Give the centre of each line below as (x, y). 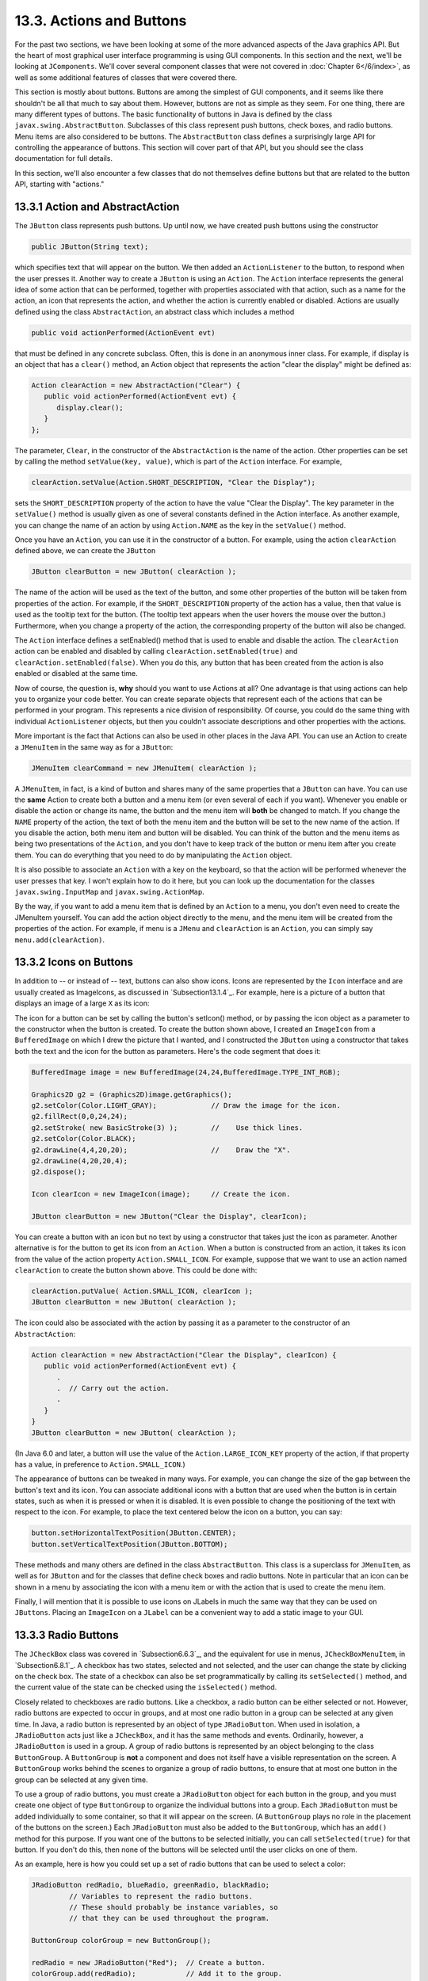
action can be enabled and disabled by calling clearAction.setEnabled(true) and (156, 651)
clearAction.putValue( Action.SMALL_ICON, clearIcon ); (142, 1291)
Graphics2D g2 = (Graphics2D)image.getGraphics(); (132, 1094)
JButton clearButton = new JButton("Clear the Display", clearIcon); (169, 1216)
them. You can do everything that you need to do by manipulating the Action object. (153, 855)
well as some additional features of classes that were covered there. (126, 77)
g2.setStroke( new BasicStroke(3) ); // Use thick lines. (167, 1128)
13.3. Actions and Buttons (101, 21)
